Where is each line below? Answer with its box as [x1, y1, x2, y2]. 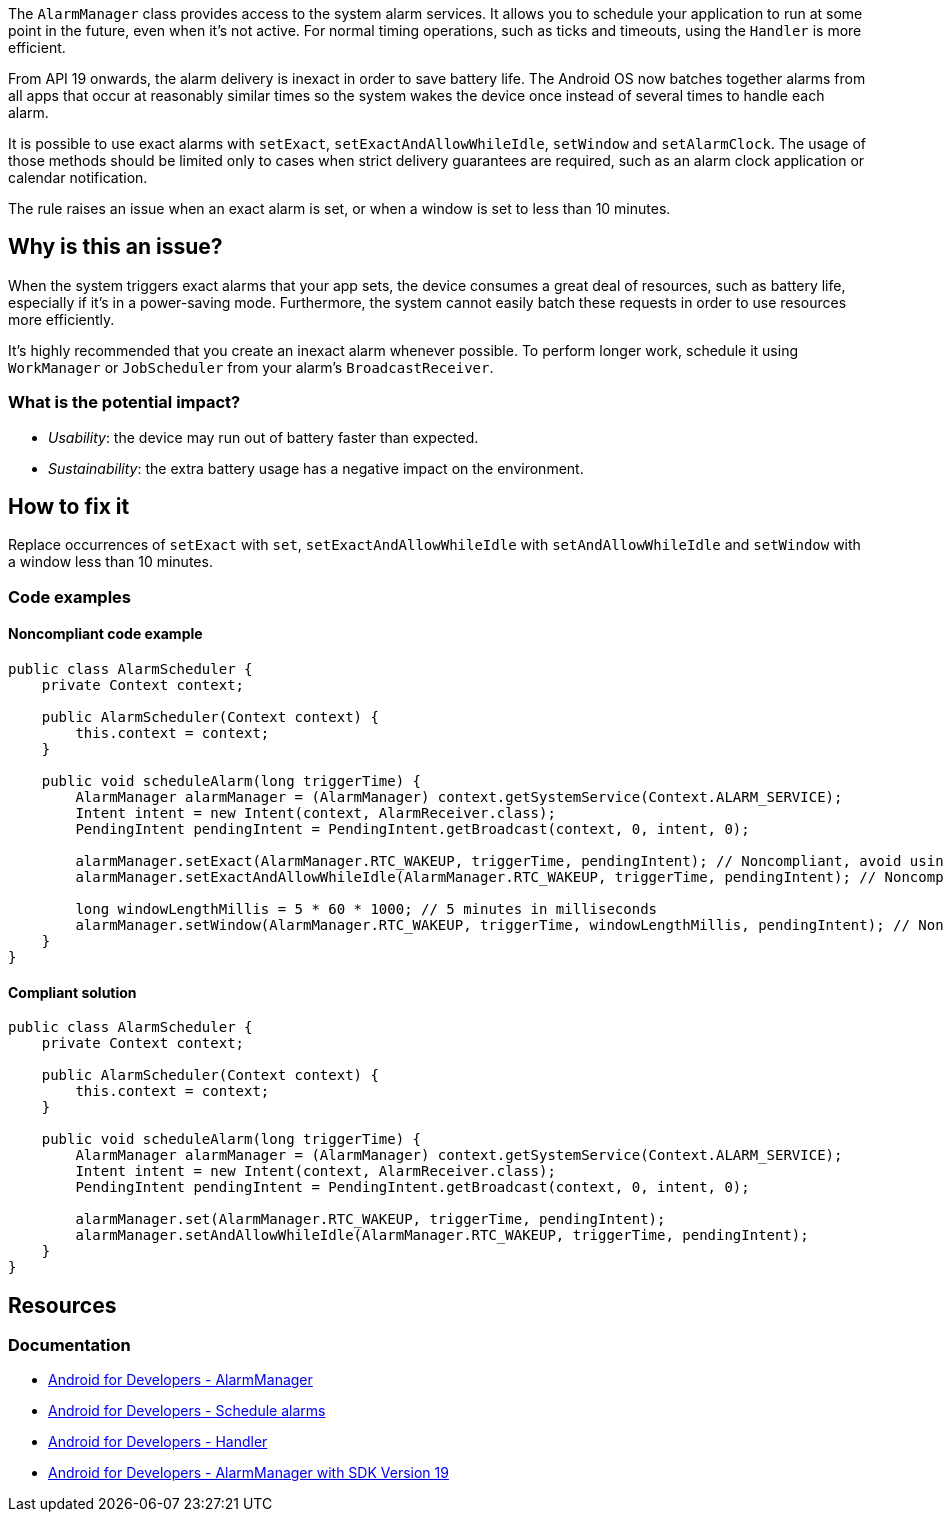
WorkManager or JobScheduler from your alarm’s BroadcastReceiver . [8, 358, 494, 376]
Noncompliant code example [8, 625, 203, 643]
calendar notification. [8, 169, 148, 186]
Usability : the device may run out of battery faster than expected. [48, 428, 479, 446]
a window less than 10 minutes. [8, 553, 213, 571]
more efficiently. [8, 310, 115, 328]
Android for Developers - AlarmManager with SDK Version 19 [48, 1464, 449, 1482]
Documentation [8, 1335, 131, 1356]
